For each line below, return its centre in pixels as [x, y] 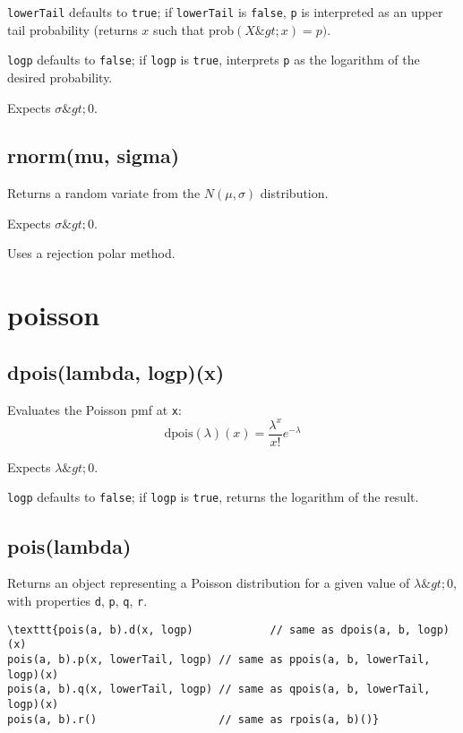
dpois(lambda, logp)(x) [116, 371]
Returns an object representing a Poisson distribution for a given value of [209, 583]
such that [179, 29]
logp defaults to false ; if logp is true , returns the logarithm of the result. [213, 497]
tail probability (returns [73, 29]
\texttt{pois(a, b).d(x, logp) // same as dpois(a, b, [210, 630]
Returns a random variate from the [104, 193]
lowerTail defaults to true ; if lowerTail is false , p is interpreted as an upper [225, 12]
